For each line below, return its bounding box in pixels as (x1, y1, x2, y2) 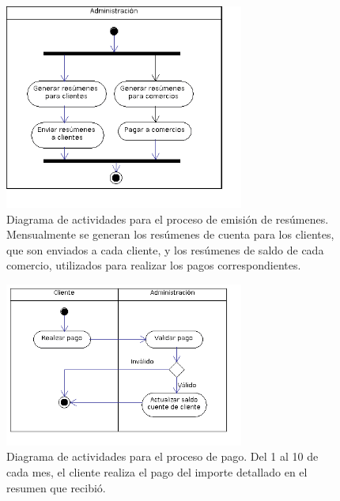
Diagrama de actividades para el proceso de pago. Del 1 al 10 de (6, 448, 319, 465)
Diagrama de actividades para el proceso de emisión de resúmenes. (6, 210, 329, 227)
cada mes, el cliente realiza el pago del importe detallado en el (6, 464, 308, 480)
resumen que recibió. (6, 479, 106, 495)
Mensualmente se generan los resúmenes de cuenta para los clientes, (6, 226, 334, 243)
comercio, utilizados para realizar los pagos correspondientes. (6, 257, 301, 273)
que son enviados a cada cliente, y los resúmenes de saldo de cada (6, 241, 324, 258)
